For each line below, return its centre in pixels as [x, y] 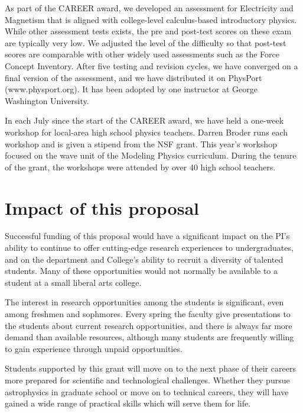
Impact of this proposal [102, 207]
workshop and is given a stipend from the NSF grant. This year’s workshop [141, 143]
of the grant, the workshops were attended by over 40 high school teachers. [140, 167]
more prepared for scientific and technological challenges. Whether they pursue [147, 380]
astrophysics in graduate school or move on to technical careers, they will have [147, 391]
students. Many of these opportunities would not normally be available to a [141, 271]
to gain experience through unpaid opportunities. [94, 348]
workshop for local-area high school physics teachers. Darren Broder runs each [146, 132]
